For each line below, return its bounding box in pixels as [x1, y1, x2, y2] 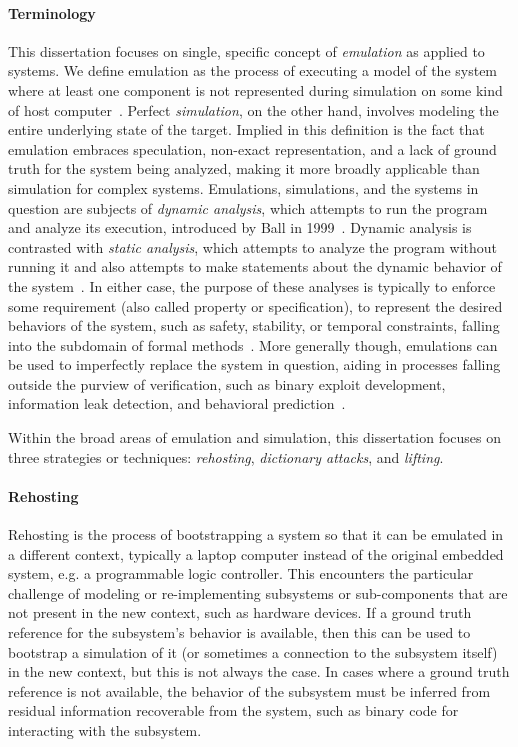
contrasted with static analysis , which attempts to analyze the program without [8, 236, 498, 257]
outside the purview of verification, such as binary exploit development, [8, 373, 446, 394]
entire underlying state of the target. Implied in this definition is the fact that [8, 119, 485, 140]
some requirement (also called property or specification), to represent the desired [8, 295, 503, 316]
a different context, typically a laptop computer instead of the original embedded [8, 543, 504, 564]
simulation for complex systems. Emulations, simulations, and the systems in [8, 177, 479, 198]
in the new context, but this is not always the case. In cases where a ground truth [8, 661, 510, 682]
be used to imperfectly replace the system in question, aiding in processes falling [8, 354, 501, 375]
